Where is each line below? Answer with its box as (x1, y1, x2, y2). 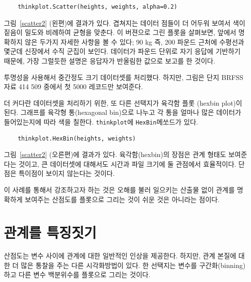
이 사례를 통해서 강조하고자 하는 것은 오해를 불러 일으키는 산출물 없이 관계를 (4, 184, 235, 194)
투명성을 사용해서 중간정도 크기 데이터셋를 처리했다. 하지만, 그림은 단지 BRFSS (4, 72, 243, 82)
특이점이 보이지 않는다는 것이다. (18, 168, 115, 178)
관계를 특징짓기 (4, 222, 97, 242)
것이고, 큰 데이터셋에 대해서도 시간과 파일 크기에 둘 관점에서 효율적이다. (18, 158, 236, 169)
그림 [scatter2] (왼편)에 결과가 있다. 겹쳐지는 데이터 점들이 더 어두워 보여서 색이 (4, 17, 246, 28)
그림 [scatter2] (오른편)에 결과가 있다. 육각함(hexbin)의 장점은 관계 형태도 (4, 149, 226, 159)
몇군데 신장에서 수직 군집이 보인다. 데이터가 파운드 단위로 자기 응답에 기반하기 (4, 46, 241, 56)
